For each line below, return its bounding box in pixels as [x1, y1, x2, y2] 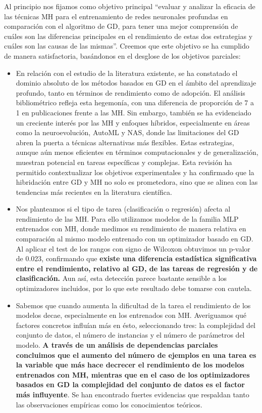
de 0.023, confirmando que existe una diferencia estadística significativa [16, 253, 257, 264]
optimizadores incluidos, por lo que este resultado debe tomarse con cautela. [16, 283, 252, 294]
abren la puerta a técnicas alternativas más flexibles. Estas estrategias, [16, 137, 234, 147]
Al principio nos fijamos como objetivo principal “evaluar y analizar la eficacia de [4, 1, 255, 11]
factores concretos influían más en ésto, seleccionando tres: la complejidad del [16, 319, 256, 330]
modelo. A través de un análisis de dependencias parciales [16, 340, 218, 350]
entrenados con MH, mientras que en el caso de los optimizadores [16, 369, 250, 380]
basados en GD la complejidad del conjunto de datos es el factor [16, 379, 245, 390]
